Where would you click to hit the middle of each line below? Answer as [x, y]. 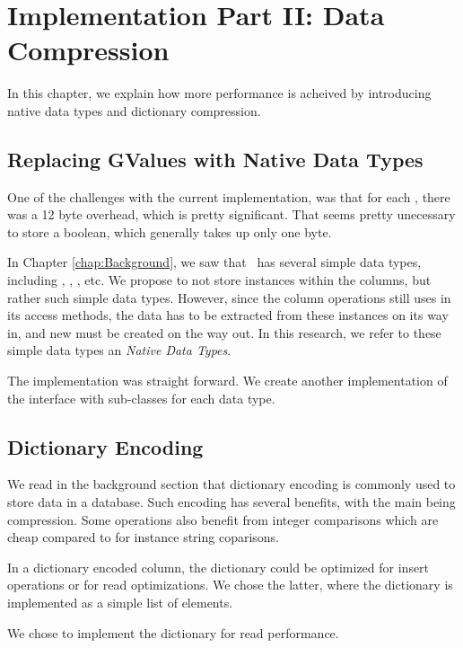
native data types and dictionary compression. [134, 110]
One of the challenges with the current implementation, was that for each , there [229, 196]
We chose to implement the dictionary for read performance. [173, 632]
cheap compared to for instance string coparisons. [144, 537]
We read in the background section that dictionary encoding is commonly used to [231, 484]
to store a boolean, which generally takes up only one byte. [170, 231]
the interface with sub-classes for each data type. [141, 398]
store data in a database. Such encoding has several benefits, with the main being [231, 502]
